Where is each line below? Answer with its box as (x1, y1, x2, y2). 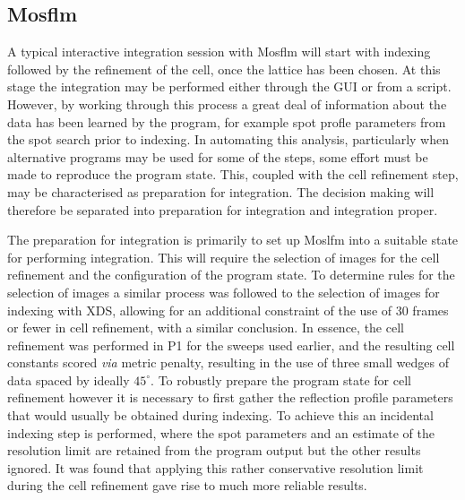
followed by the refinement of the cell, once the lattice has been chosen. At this (7, 59, 441, 78)
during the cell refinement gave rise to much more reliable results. (7, 476, 367, 495)
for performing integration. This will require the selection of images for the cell (7, 247, 440, 266)
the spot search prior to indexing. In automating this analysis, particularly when (7, 130, 449, 149)
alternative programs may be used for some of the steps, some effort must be (7, 147, 428, 166)
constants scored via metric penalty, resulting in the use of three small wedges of (7, 353, 450, 372)
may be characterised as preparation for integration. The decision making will (7, 182, 435, 201)
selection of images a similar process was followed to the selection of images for (7, 282, 440, 301)
